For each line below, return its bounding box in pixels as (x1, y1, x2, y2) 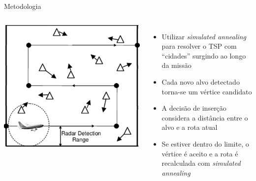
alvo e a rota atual (161, 122, 218, 132)
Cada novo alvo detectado (161, 76, 240, 87)
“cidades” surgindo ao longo (161, 50, 246, 60)
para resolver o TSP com (161, 41, 237, 51)
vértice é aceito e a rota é (161, 148, 238, 158)
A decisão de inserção (161, 103, 226, 113)
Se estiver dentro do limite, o (161, 138, 249, 149)
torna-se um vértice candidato (161, 86, 252, 96)
